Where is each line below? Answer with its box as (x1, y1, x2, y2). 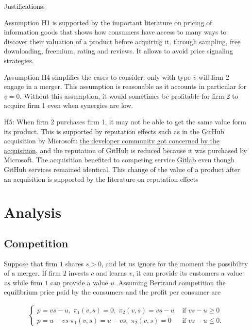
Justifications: (4, 1, 45, 11)
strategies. (4, 55, 34, 65)
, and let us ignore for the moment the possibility (101, 258, 248, 268)
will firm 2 (198, 71, 229, 82)
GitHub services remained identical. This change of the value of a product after (4, 164, 240, 174)
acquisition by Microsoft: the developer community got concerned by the (4, 136, 219, 146)
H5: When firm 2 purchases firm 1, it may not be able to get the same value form (4, 116, 246, 126)
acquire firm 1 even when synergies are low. (4, 100, 133, 110)
